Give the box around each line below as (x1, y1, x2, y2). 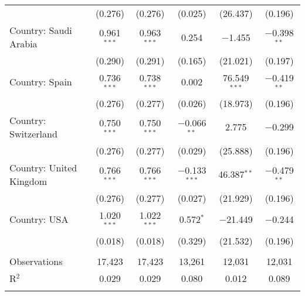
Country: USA (9, 212, 69, 226)
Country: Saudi (9, 23, 72, 37)
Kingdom (9, 174, 48, 188)
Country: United (9, 160, 77, 174)
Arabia (9, 37, 38, 50)
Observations (9, 254, 63, 268)
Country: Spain (9, 75, 72, 89)
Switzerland (9, 126, 57, 140)
